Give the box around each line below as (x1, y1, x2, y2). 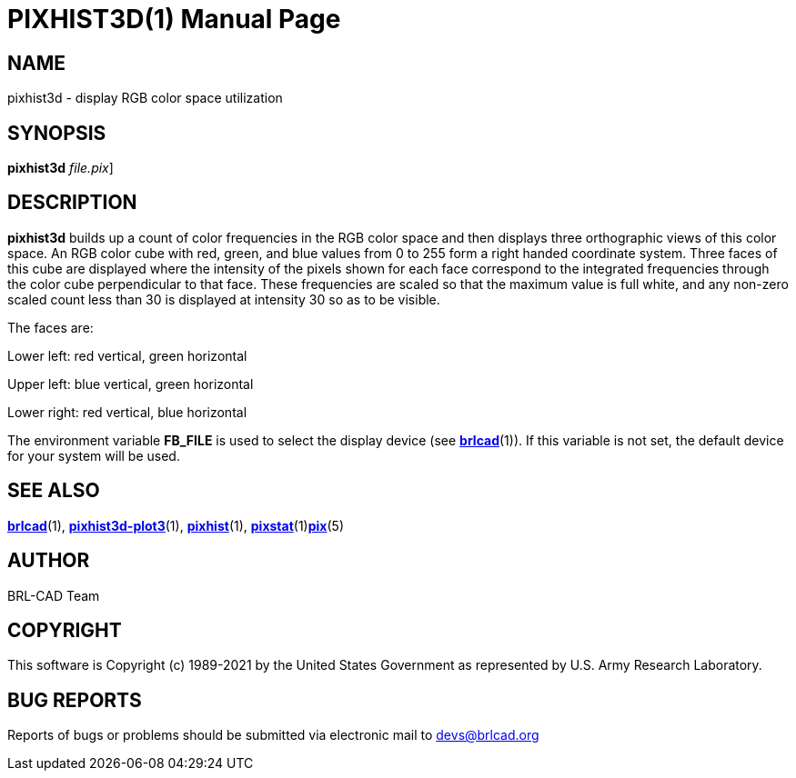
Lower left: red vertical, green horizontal (7, 347, 247, 364)
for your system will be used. (7, 447, 180, 464)
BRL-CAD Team (7, 587, 100, 603)
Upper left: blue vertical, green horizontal (7, 375, 254, 392)
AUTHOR (7, 549, 90, 573)
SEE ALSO (7, 479, 100, 503)
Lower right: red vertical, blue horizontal (7, 404, 247, 420)
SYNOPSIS (7, 121, 106, 145)
